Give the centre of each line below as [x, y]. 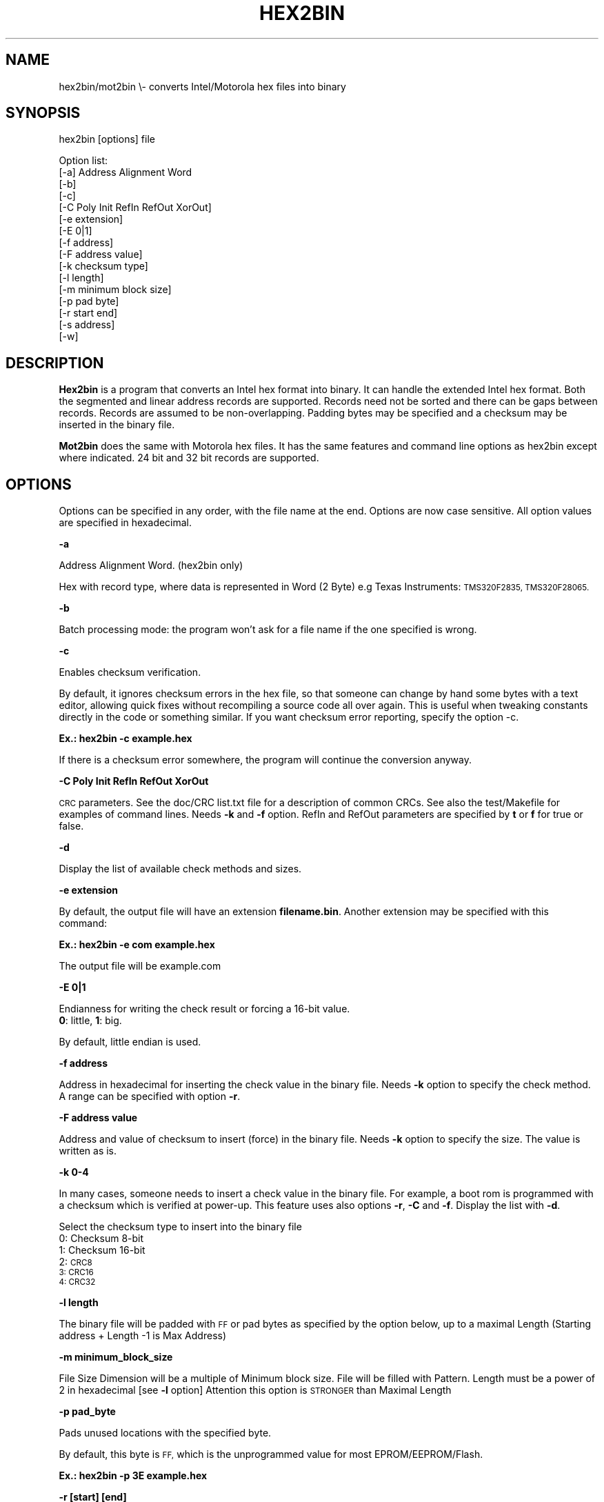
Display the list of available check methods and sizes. [180, 869]
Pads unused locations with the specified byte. [165, 1433]
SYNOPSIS [43, 113]
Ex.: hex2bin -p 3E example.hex [133, 1476]
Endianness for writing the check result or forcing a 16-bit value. [204, 1009]
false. [71, 826]
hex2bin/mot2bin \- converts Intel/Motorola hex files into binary [202, 86]
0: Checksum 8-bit [101, 1239]
